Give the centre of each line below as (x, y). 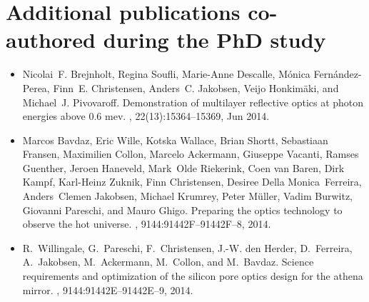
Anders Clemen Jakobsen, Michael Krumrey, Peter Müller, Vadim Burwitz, (188, 196)
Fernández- (338, 74)
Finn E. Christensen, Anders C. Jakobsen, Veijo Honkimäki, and (196, 87)
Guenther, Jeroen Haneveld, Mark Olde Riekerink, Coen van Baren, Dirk (183, 167)
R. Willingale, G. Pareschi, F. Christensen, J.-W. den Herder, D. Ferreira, (187, 247)
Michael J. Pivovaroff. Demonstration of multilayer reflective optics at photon (193, 102)
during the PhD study (214, 40)
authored (51, 40)
